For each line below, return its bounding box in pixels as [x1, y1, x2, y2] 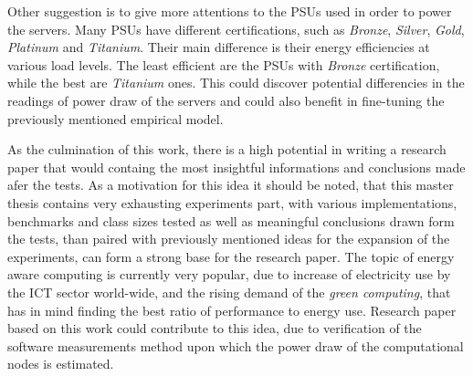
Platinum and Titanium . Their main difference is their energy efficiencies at [7, 37, 430, 57]
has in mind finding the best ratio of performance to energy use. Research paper [7, 300, 457, 319]
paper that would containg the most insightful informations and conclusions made [7, 157, 466, 176]
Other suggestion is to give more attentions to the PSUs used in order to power [7, 2, 452, 20]
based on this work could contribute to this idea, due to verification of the [7, 319, 422, 338]
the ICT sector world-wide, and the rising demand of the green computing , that [7, 282, 451, 301]
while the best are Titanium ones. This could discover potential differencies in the [7, 73, 465, 92]
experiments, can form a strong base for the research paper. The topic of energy [7, 246, 455, 266]
